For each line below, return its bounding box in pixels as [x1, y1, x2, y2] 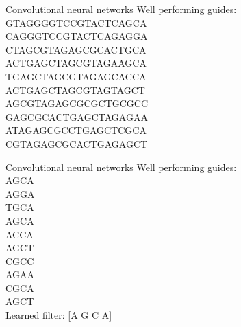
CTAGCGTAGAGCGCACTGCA [5, 42, 147, 56]
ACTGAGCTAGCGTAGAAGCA [5, 56, 147, 70]
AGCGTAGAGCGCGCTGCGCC [5, 96, 149, 111]
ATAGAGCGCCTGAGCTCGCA [5, 123, 147, 137]
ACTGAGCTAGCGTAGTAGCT [5, 82, 145, 97]
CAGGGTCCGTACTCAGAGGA [5, 29, 148, 43]
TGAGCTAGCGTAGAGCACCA [5, 69, 147, 83]
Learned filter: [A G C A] [5, 308, 112, 322]
